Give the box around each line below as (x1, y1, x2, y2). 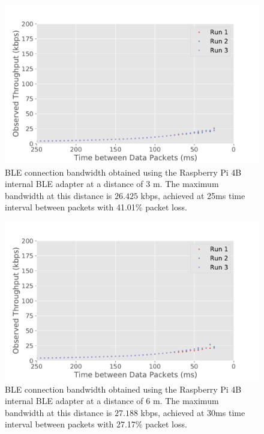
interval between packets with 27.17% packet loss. (5, 418, 187, 430)
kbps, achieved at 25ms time (140, 189, 245, 201)
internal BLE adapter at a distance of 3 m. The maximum (5, 177, 219, 190)
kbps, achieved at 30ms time (140, 406, 245, 418)
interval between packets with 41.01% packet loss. (5, 201, 187, 213)
